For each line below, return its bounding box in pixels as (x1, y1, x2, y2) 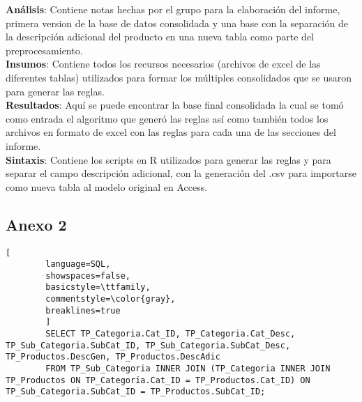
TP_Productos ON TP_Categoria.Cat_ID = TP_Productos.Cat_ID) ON (6, 375, 310, 385)
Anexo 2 (6, 213, 67, 235)
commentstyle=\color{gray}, (45, 294, 176, 304)
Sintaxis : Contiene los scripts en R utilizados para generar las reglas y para (6, 152, 331, 167)
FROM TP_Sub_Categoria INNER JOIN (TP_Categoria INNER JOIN (45, 364, 331, 374)
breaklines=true (45, 305, 121, 316)
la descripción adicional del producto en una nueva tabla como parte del (6, 29, 314, 44)
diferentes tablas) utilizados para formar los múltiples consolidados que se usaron (6, 70, 352, 84)
